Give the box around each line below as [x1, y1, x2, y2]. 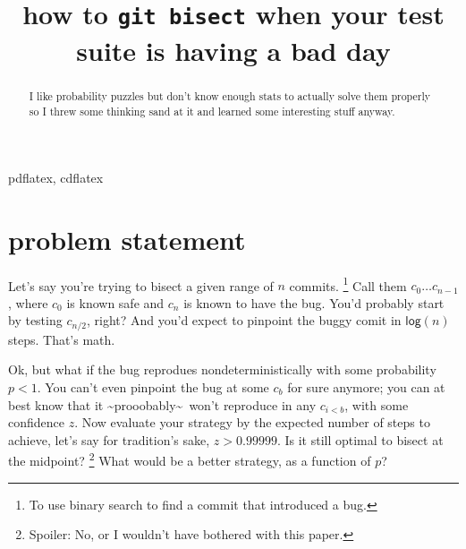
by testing [8, 311, 63, 330]
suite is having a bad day [76, 31, 391, 68]
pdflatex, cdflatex [8, 167, 104, 186]
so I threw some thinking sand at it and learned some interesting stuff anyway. [29, 104, 395, 119]
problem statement [8, 220, 246, 257]
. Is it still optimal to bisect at [276, 430, 444, 449]
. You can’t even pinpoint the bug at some [37, 378, 269, 396]
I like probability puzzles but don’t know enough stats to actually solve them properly [29, 89, 431, 104]
